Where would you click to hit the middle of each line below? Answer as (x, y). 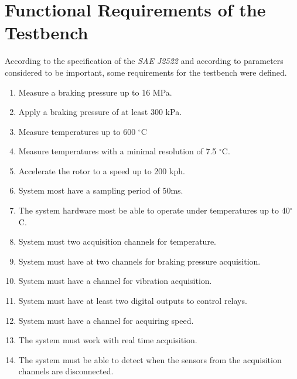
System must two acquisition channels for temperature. (117, 241)
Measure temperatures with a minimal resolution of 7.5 (117, 151)
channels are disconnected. (66, 371)
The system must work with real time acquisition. (108, 340)
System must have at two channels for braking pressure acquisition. (139, 261)
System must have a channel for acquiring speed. (106, 320)
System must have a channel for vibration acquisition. (115, 281)
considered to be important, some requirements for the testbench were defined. (146, 72)
